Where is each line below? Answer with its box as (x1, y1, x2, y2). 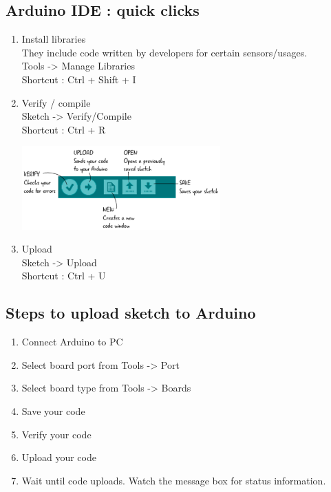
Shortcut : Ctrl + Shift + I (21, 72, 136, 86)
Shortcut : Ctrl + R (21, 122, 106, 136)
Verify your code (21, 427, 92, 441)
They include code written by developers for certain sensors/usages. (21, 45, 308, 59)
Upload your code (21, 450, 96, 464)
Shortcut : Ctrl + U (21, 268, 106, 283)
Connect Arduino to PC (21, 334, 123, 349)
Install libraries (21, 32, 86, 46)
